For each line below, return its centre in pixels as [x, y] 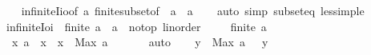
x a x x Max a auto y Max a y [140, 42]
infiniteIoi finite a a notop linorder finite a [136, 26]
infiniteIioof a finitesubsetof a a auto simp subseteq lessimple [193, 10]
